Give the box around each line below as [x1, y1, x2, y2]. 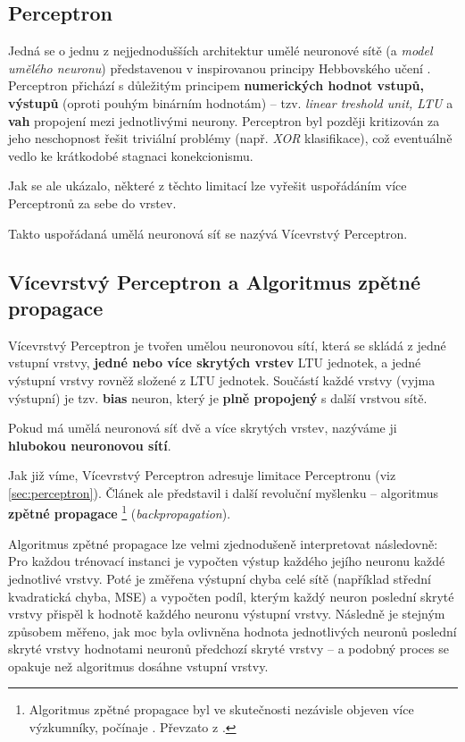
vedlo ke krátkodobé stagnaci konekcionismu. [8, 146, 253, 164]
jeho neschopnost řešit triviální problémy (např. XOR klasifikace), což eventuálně [8, 129, 453, 148]
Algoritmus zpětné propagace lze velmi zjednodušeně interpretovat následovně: [8, 534, 438, 552]
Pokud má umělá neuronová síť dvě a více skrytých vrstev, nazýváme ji [8, 418, 397, 437]
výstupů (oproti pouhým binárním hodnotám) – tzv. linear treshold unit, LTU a [8, 93, 453, 112]
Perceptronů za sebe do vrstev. [8, 193, 177, 212]
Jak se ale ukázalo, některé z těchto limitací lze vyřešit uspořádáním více [8, 176, 407, 195]
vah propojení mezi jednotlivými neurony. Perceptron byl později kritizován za [8, 111, 440, 130]
